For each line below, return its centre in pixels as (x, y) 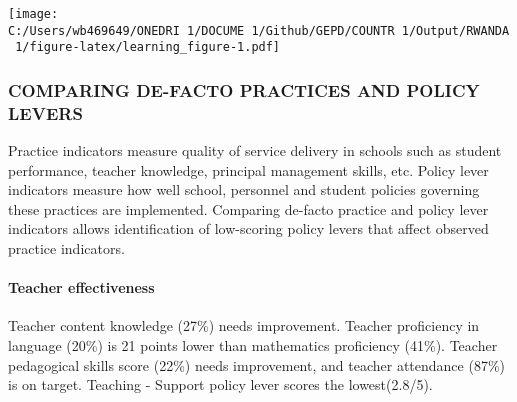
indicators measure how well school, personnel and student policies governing (244, 189)
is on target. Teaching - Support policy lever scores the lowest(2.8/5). (220, 384)
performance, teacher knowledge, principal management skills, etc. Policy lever (248, 169)
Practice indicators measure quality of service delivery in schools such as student (255, 150)
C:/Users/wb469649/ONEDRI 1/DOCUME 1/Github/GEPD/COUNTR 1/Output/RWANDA (259, 30)
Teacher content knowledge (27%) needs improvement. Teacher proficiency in (244, 325)
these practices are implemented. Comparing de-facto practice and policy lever (248, 208)
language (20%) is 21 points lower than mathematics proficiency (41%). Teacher (253, 345)
